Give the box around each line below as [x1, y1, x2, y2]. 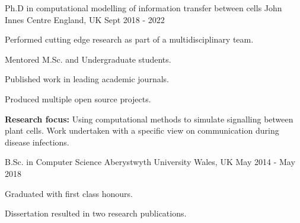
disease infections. [5, 135, 69, 148]
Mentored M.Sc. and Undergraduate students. [5, 53, 171, 65]
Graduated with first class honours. [5, 187, 133, 199]
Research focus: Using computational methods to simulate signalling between [5, 112, 293, 125]
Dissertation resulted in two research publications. [5, 207, 187, 219]
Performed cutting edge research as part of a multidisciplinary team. [5, 33, 254, 46]
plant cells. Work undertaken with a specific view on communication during [5, 124, 279, 137]
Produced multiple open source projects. [5, 92, 151, 105]
